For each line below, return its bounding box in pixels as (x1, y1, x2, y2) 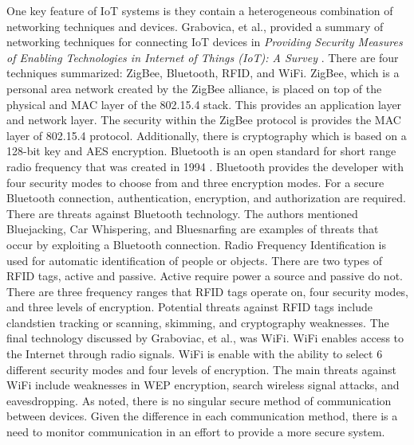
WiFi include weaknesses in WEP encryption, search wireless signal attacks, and (6, 377, 400, 393)
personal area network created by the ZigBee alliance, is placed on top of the (6, 80, 382, 96)
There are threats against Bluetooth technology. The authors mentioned (6, 205, 358, 221)
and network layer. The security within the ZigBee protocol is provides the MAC (6, 111, 401, 128)
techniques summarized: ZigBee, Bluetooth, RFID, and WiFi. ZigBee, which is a (6, 64, 400, 81)
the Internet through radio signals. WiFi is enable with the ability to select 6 (6, 345, 383, 362)
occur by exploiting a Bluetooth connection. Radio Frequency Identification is (6, 236, 386, 252)
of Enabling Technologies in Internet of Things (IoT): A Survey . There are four (6, 49, 399, 65)
